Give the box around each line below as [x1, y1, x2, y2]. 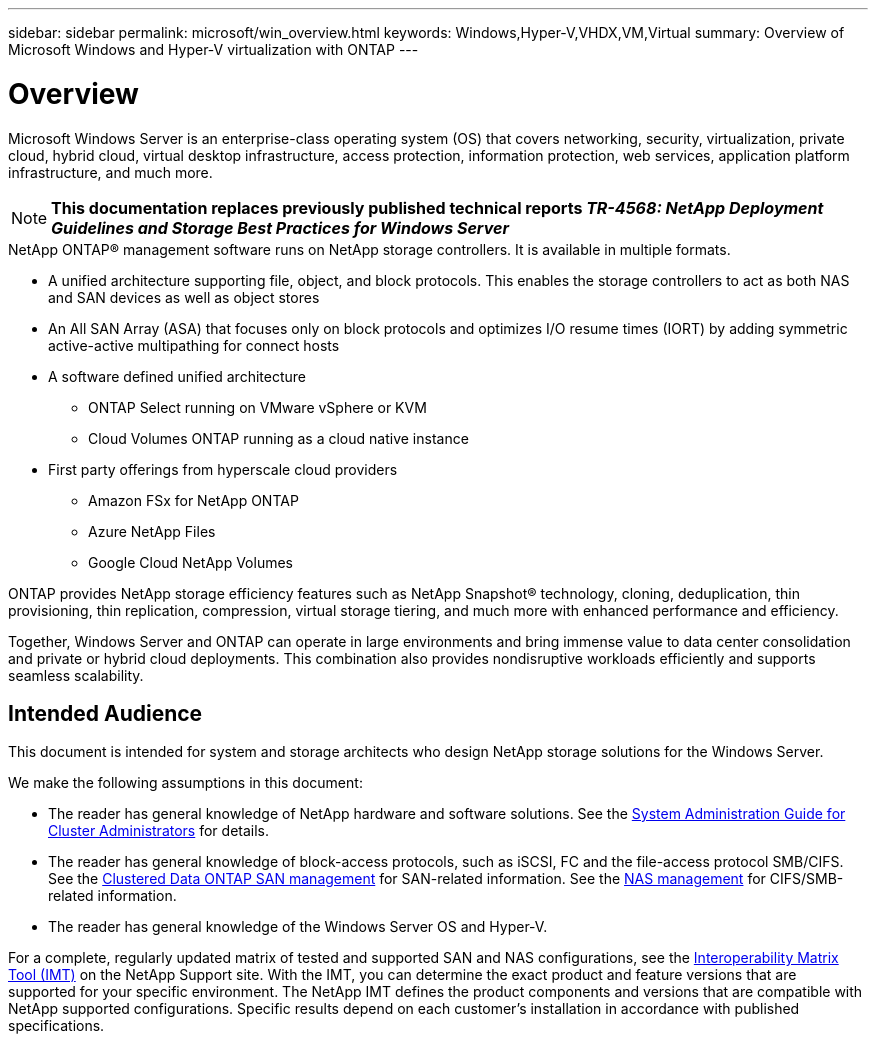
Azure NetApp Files [88, 522, 216, 540]
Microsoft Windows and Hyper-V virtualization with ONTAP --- [8, 41, 419, 58]
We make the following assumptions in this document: [8, 774, 363, 792]
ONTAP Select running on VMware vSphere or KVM [88, 398, 427, 416]
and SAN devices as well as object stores [48, 288, 320, 306]
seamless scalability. [8, 666, 144, 684]
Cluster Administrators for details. [48, 822, 270, 840]
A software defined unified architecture [48, 367, 306, 385]
